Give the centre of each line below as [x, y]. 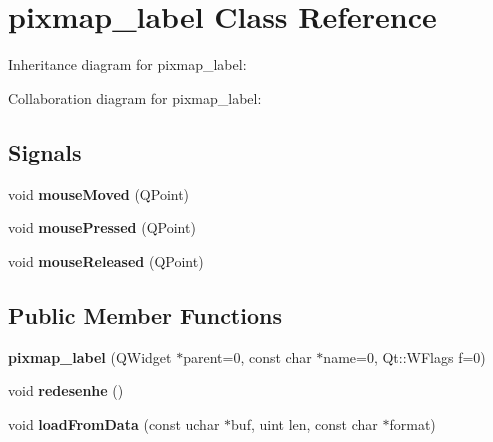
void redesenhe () [66, 390]
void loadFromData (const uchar [114, 423]
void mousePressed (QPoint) [102, 227]
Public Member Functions [145, 314]
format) [412, 423]
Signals [45, 151]
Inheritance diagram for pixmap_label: [127, 64]
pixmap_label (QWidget [90, 356]
